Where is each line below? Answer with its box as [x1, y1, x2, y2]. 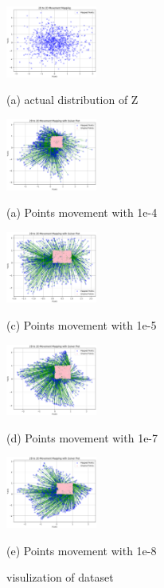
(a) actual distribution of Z [6, 91, 139, 108]
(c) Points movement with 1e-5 [6, 316, 157, 333]
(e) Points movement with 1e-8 [6, 542, 157, 558]
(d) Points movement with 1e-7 [6, 429, 158, 446]
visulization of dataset [6, 569, 114, 586]
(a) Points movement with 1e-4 [6, 204, 158, 221]
